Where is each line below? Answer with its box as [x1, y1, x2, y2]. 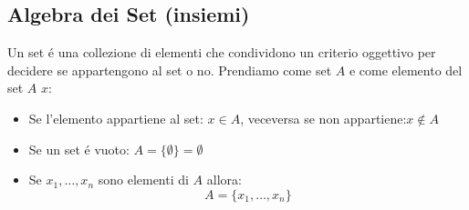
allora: [206, 170, 242, 189]
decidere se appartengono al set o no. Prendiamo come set [7, 60, 332, 79]
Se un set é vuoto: [28, 139, 130, 158]
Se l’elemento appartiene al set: [28, 108, 203, 127]
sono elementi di [98, 170, 189, 189]
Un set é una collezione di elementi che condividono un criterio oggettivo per [7, 43, 436, 62]
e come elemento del [349, 60, 463, 79]
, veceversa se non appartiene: [240, 108, 407, 127]
